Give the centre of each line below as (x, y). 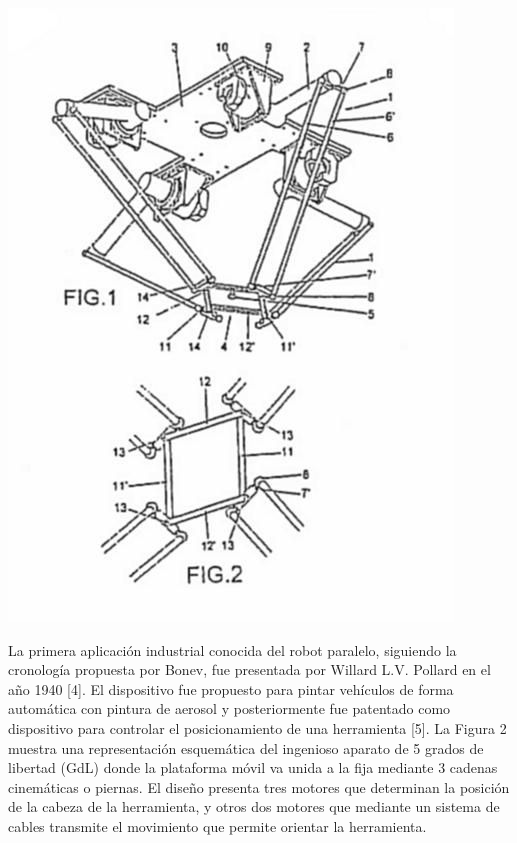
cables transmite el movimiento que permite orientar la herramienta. (217, 825)
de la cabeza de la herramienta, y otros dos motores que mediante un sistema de (254, 806)
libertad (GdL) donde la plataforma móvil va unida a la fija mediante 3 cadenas (253, 767)
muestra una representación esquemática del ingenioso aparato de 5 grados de (246, 747)
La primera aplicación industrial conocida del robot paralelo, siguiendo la (232, 649)
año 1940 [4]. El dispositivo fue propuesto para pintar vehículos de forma (231, 688)
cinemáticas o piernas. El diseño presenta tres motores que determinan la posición (259, 786)
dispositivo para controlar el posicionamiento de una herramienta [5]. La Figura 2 (257, 727)
